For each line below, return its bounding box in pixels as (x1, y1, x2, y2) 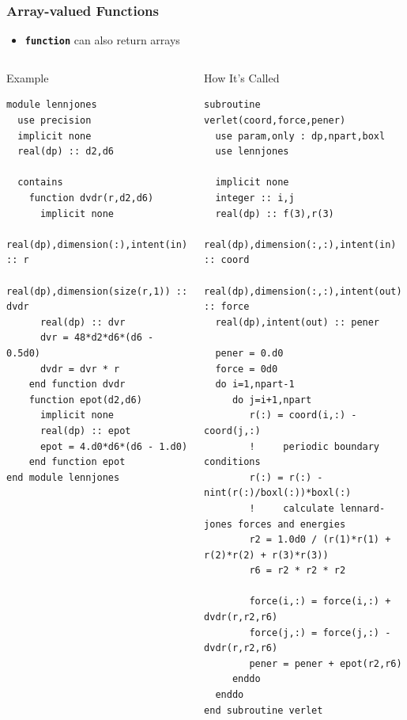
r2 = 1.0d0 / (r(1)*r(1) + (249, 534, 391, 546)
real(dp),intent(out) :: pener (215, 316, 380, 328)
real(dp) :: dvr (40, 316, 126, 328)
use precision (17, 115, 92, 127)
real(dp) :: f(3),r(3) (215, 208, 334, 219)
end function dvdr (28, 379, 126, 390)
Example (6, 69, 49, 86)
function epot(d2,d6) (28, 394, 142, 406)
